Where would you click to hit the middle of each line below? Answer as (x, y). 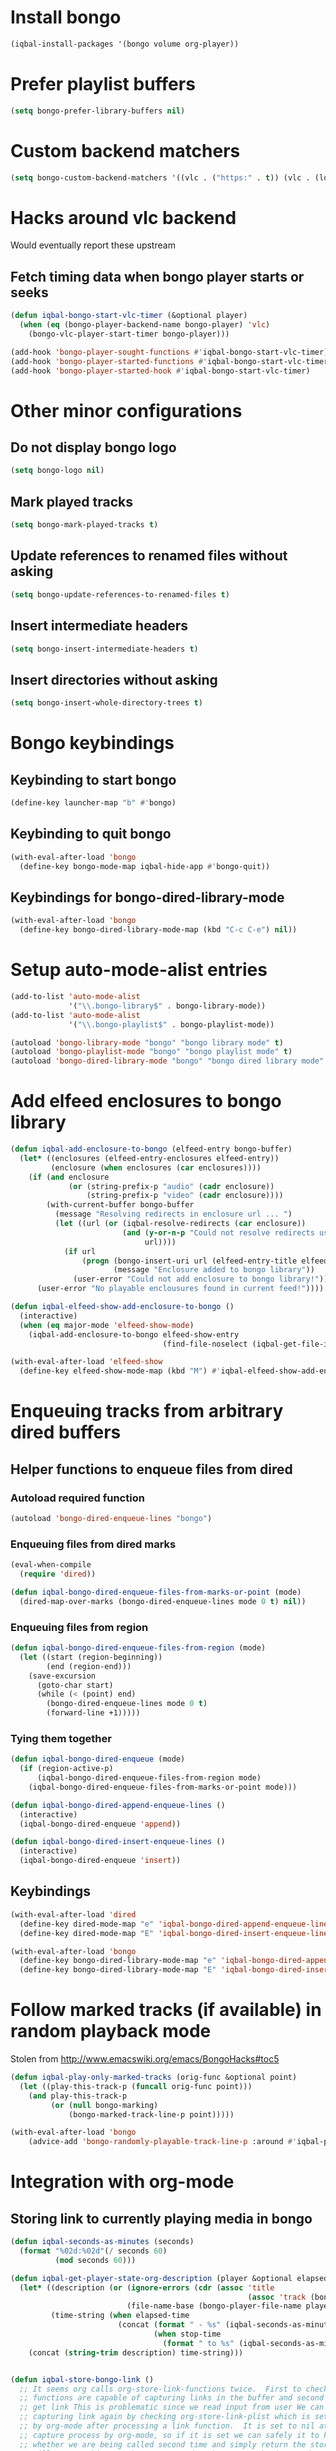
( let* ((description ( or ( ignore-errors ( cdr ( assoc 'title (147, 2287)
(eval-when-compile (51, 1565)
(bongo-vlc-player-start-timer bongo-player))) (129, 334)
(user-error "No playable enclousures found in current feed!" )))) (180, 1289)
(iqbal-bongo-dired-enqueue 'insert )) (100, 1861)
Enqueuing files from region (79, 1627)
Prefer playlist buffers (103, 84)
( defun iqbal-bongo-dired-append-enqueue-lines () (118, 1805)
